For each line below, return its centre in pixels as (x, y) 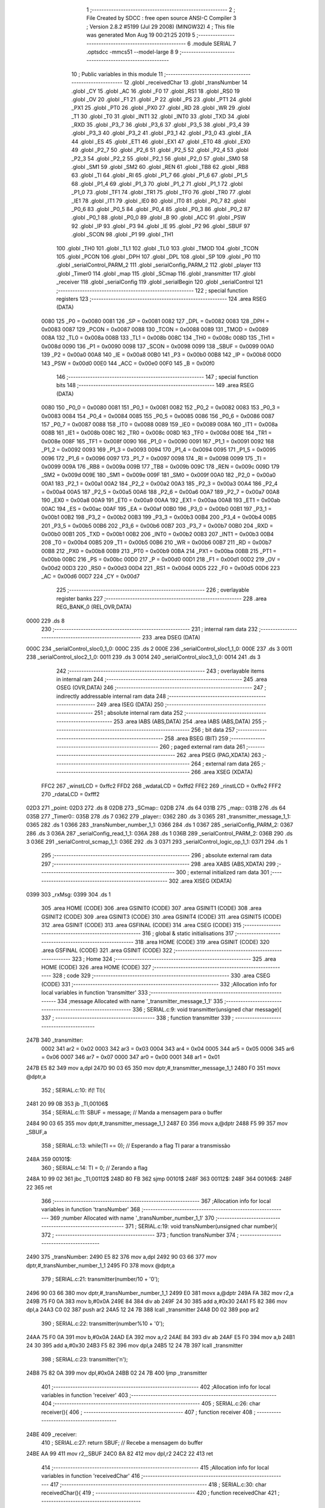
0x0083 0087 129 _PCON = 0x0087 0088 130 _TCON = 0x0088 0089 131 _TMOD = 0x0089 (155, 329)
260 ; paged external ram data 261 (202, 747)
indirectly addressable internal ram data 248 (111, 696)
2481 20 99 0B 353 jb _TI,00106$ (67, 1104)
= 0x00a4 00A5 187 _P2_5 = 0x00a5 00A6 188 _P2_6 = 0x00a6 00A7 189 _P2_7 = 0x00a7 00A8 (160, 492)
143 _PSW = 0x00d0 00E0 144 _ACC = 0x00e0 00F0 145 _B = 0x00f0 (128, 363)
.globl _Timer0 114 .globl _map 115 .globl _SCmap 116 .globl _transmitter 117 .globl (156, 273)
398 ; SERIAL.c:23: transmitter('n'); (85, 1359)
